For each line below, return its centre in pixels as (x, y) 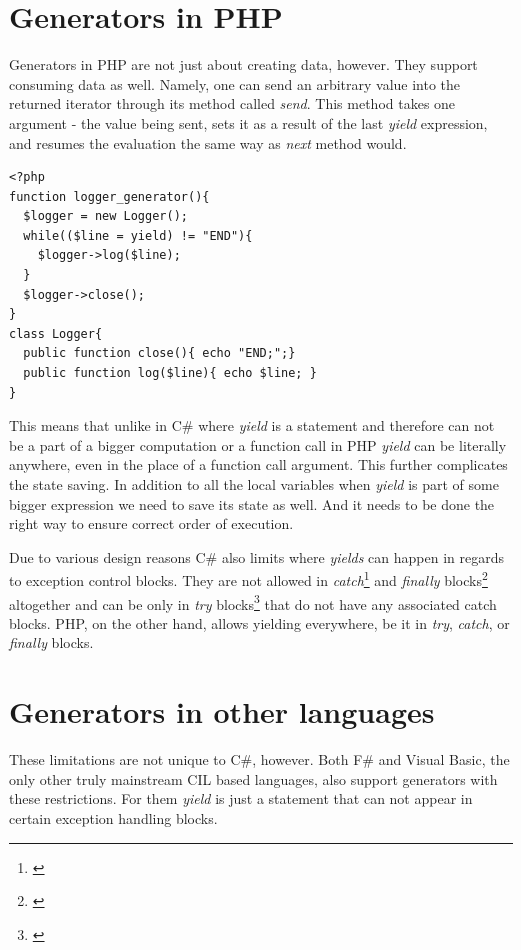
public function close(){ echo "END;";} (159, 353)
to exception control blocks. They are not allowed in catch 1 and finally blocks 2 (248, 579)
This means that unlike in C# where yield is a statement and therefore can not (252, 425)
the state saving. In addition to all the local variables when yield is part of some (254, 484)
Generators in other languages (222, 711)
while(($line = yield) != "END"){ (138, 235)
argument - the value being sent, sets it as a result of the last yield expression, (248, 122)
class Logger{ (56, 333)
